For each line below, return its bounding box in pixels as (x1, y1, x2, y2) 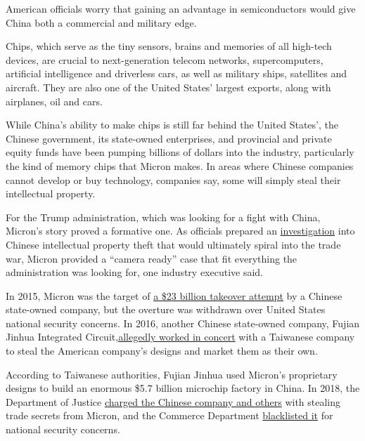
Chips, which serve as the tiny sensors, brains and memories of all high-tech (6, 39, 332, 53)
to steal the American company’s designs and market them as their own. (6, 343, 318, 358)
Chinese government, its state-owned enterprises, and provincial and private (6, 131, 332, 145)
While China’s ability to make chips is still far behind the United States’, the (6, 117, 338, 132)
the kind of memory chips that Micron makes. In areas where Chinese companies (6, 158, 354, 173)
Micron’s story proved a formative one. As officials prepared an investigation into (6, 223, 355, 238)
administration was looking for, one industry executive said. (6, 265, 264, 279)
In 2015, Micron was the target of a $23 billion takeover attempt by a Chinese (6, 288, 342, 303)
